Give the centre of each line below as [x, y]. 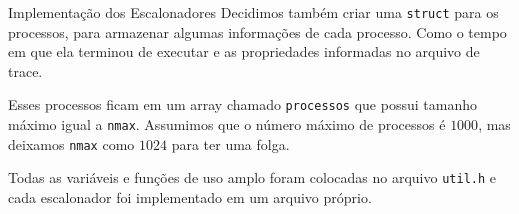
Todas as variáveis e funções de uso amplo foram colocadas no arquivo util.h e [252, 177]
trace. [25, 70]
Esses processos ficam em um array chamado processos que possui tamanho [242, 104]
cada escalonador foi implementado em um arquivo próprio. [190, 197]
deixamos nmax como [71, 143]
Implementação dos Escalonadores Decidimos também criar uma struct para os [253, 12]
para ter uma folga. [230, 143]
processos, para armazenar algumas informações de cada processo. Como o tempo [257, 31]
